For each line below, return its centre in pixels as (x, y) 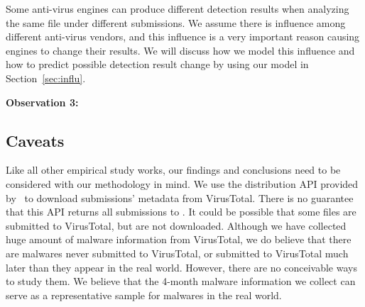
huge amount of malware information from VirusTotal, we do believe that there (179, 239)
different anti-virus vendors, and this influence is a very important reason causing (183, 37)
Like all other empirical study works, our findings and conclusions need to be (173, 170)
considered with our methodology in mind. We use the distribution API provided (182, 183)
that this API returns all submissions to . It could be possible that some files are (181, 212)
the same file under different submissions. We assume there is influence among (176, 22)
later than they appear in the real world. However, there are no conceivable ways (181, 267)
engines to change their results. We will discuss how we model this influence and (180, 50)
